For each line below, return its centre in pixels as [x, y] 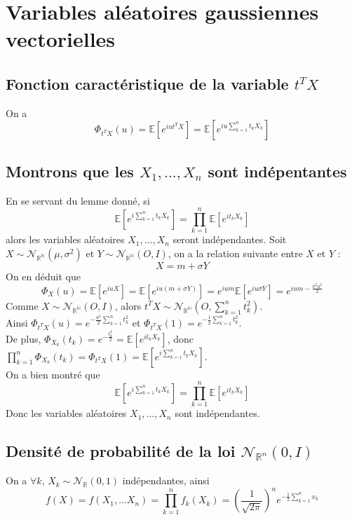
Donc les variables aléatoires [66, 413]
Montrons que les [70, 171]
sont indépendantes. [217, 413]
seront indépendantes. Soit [230, 239]
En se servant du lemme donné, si [78, 200]
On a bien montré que [53, 374]
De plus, [23, 338]
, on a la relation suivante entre [235, 253]
